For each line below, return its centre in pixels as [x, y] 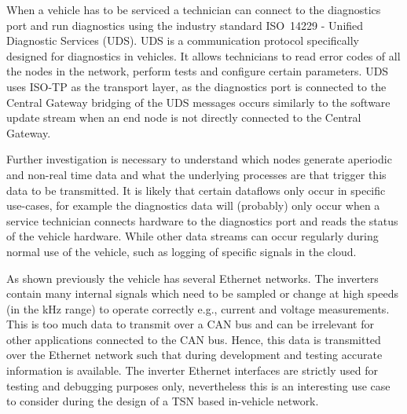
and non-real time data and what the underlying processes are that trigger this [196, 174]
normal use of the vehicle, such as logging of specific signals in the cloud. [181, 251]
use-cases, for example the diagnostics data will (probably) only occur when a [193, 205]
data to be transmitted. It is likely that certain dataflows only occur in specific [196, 190]
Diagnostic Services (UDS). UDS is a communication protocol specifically [183, 40]
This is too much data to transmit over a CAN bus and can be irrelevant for [190, 324]
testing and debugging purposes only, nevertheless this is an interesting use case [198, 385]
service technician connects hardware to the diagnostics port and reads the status [202, 220]
